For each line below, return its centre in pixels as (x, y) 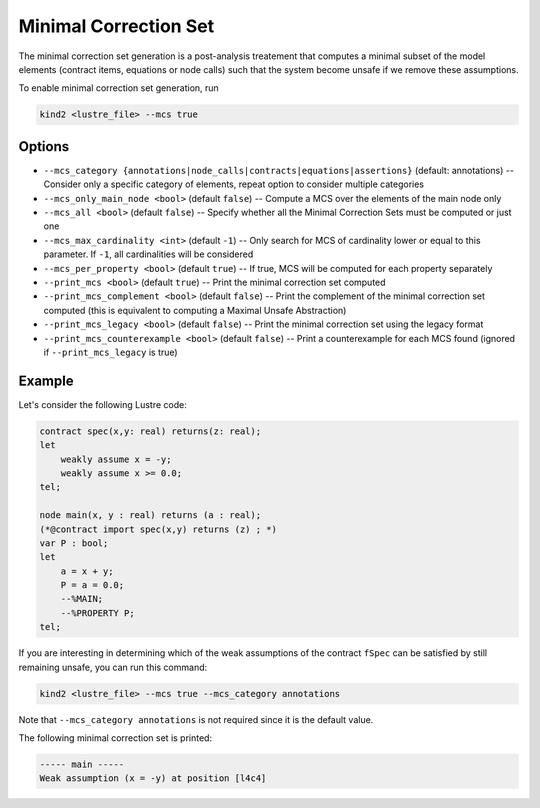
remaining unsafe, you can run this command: (113, 667)
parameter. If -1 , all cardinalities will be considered (148, 254)
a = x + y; (87, 571)
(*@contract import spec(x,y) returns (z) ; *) (158, 529)
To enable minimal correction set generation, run (118, 88)
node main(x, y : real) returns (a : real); (150, 515)
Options (44, 146)
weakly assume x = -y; (116, 459)
